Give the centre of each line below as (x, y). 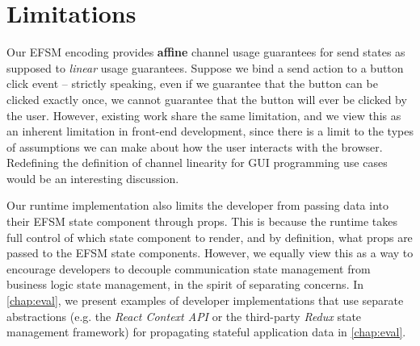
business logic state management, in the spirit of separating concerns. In (185, 284)
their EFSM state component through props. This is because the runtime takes (202, 221)
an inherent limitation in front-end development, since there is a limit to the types (210, 131)
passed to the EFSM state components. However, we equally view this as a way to (210, 253)
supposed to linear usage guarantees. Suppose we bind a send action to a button (205, 67)
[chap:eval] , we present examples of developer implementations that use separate (205, 300)
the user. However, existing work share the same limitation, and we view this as (204, 115)
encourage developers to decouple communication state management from (189, 268)
